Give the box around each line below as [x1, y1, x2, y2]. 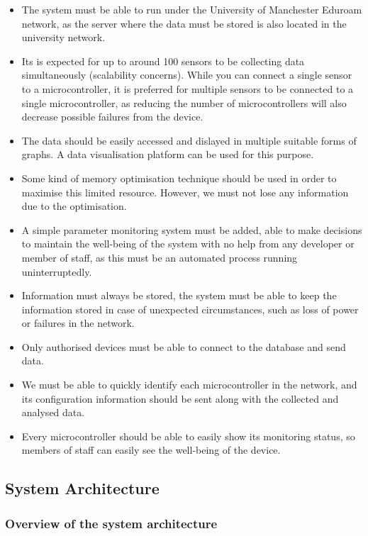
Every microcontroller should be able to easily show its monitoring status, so [21, 428, 355, 443]
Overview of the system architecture [5, 514, 218, 532]
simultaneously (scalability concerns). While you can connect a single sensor [21, 67, 352, 82]
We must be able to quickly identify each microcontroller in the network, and [21, 377, 357, 392]
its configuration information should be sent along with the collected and [21, 391, 339, 406]
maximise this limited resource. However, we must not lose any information [21, 184, 349, 199]
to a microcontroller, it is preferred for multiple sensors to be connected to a [21, 81, 354, 96]
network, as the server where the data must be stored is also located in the [21, 16, 347, 30]
